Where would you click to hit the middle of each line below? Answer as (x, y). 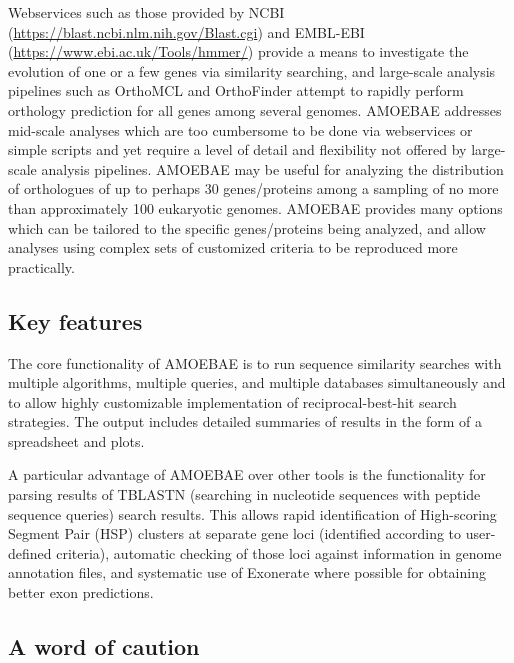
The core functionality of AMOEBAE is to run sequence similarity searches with (255, 362)
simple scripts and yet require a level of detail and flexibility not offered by (237, 149)
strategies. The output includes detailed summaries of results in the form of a (245, 421)
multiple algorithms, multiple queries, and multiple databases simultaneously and (257, 382)
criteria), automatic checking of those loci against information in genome (279, 552)
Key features (75, 320)
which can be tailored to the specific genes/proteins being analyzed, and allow (247, 227)
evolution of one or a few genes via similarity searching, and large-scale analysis (252, 70)
